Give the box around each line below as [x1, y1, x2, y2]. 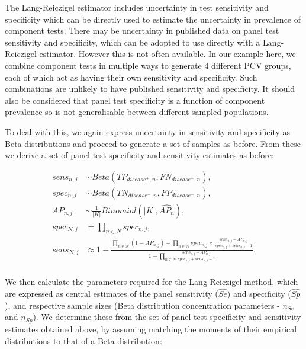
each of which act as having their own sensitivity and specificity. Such [5, 71, 257, 83]
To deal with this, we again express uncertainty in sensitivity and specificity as [5, 125, 291, 137]
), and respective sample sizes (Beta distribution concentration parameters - [5, 299, 280, 311]
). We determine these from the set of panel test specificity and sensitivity [33, 310, 301, 323]
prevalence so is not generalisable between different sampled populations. [5, 105, 269, 118]
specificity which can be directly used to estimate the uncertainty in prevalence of [5, 12, 301, 25]
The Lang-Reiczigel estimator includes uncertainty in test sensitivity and [5, 1, 269, 13]
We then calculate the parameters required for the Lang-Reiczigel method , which [5, 276, 298, 288]
